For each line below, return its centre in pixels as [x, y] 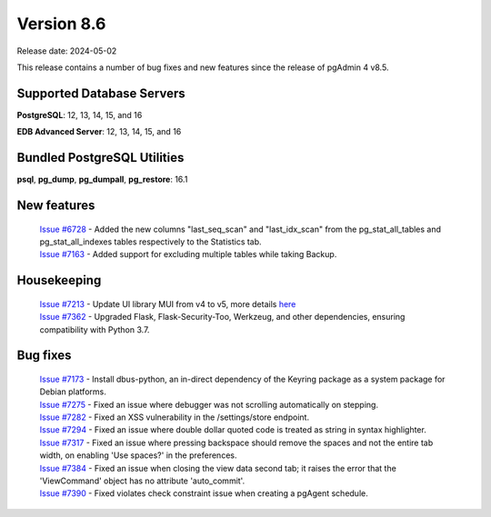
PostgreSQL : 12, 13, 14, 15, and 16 [80, 114]
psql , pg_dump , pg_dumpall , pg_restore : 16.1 [102, 179]
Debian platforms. [73, 392]
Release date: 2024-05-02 [67, 51]
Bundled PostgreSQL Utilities [100, 158]
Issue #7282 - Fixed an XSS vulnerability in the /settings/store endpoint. [174, 417]
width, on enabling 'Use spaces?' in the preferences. [138, 455]
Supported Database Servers [101, 93]
